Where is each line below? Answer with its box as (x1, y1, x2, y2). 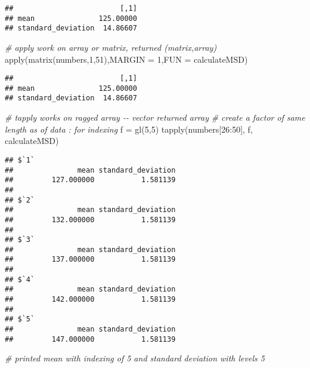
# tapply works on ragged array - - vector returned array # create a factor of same (5, 111, 305, 124)
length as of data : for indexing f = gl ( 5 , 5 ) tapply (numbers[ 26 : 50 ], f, (5, 122, 253, 135)
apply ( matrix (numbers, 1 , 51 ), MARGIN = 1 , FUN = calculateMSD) (5, 53, 248, 65)
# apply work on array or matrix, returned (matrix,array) (5, 41, 217, 53)
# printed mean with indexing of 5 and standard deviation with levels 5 (5, 352, 265, 364)
